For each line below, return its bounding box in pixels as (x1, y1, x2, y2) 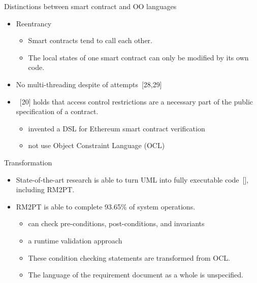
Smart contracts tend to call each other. (28, 35, 152, 46)
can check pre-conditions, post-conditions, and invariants (28, 218, 205, 229)
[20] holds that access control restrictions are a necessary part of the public (19, 96, 253, 107)
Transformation (4, 157, 52, 167)
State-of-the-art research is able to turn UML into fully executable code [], (16, 174, 249, 185)
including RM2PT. (16, 184, 75, 195)
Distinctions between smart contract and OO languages (4, 1, 177, 11)
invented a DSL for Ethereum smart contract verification (28, 123, 205, 133)
